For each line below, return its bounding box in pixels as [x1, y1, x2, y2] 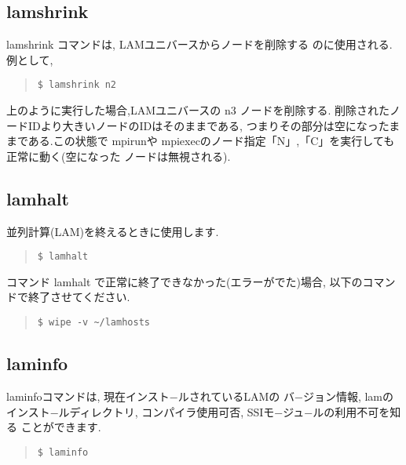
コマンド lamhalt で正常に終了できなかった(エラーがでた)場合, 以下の [6, 273, 363, 289]
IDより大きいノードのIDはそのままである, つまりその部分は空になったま [27, 117, 401, 133]
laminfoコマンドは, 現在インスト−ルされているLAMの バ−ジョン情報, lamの [6, 387, 394, 404]
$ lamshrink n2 [37, 79, 117, 91]
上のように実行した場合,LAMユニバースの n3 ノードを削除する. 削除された [6, 102, 390, 118]
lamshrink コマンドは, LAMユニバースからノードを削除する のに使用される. [6, 36, 393, 53]
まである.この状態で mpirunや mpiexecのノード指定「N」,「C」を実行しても [6, 133, 395, 149]
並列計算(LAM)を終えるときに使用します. [6, 223, 219, 239]
